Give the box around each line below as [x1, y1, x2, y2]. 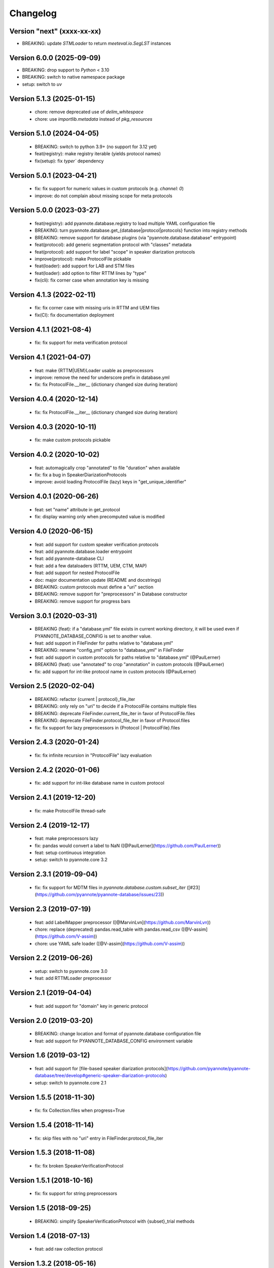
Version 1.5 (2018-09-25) [9, 1204, 91, 1212]
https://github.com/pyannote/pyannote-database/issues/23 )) [36, 892, 164, 898]
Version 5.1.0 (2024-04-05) [9, 129, 99, 138]
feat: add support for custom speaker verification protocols [35, 541, 159, 547]
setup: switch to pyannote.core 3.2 [35, 857, 108, 863]
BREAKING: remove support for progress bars [35, 598, 130, 604]
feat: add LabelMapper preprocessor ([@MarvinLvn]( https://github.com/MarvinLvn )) [35, 919, 211, 925]
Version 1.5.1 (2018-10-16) [9, 1176, 93, 1184]
